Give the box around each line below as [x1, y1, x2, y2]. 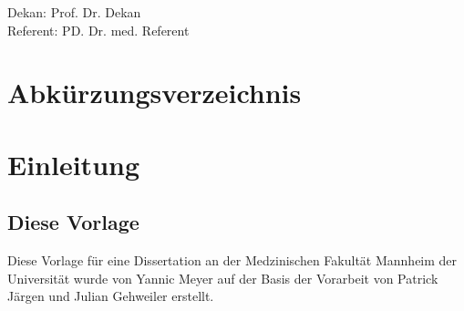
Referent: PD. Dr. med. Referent [7, 20, 190, 39]
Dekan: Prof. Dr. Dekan [7, 3, 141, 21]
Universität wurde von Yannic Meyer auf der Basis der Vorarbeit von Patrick [7, 268, 438, 287]
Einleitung [7, 145, 140, 182]
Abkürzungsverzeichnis [7, 74, 302, 111]
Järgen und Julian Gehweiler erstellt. [7, 286, 214, 306]
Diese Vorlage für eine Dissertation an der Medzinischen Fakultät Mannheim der [7, 251, 458, 270]
